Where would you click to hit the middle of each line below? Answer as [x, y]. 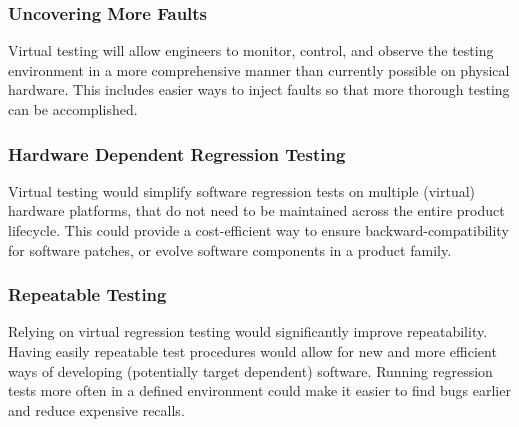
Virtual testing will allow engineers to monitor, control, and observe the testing [251, 50]
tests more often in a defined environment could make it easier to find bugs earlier [259, 390]
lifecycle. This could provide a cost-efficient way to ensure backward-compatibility [258, 230]
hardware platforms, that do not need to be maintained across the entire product [256, 210]
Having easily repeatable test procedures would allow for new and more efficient [252, 351]
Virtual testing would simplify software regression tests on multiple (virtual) [242, 190]
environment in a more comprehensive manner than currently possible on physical [259, 69]
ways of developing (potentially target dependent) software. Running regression [250, 370]
